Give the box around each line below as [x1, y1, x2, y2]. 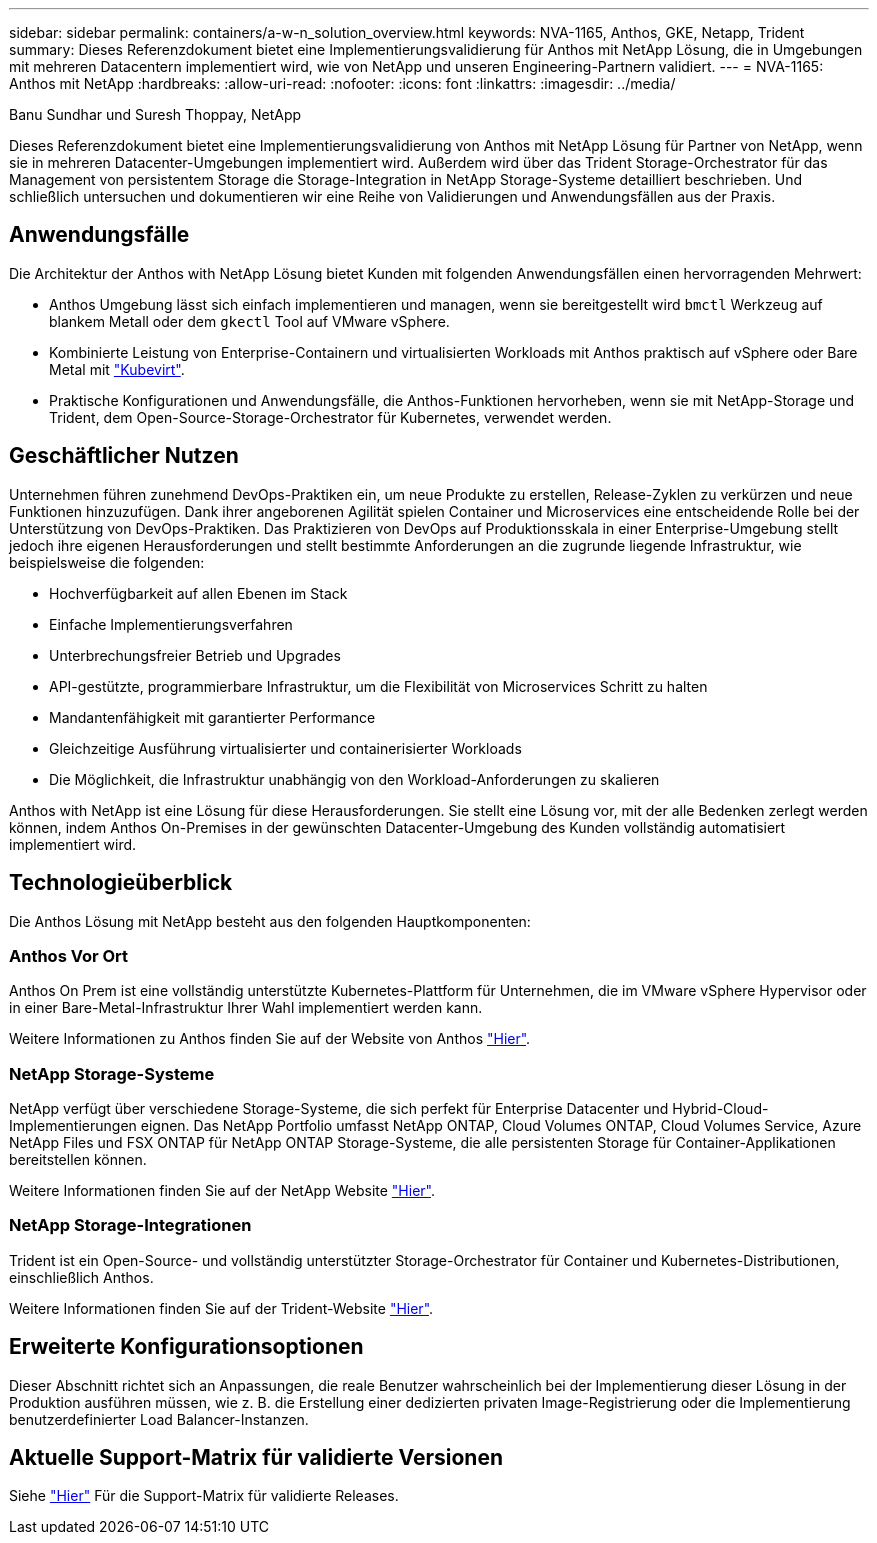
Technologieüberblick [9, 870, 233, 896]
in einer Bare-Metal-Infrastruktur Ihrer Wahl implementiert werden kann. [9, 999, 483, 1017]
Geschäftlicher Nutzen [9, 443, 239, 469]
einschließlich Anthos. [9, 1268, 154, 1286]
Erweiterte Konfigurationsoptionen [9, 1334, 364, 1360]
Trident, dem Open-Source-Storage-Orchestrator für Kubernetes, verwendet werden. [49, 408, 612, 426]
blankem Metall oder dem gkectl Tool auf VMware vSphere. [49, 312, 450, 330]
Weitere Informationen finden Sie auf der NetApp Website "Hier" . [9, 1182, 436, 1200]
